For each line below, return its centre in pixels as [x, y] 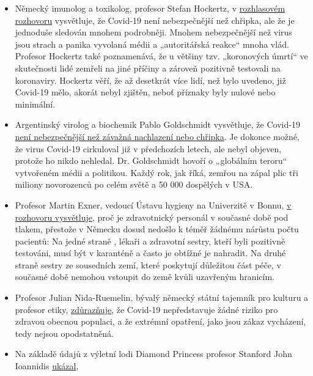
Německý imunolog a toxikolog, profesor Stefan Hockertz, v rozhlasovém [150, 8]
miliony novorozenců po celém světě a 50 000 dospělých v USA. [134, 184]
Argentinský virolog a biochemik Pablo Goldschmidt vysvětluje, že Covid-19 [157, 124]
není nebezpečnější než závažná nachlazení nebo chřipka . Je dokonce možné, [157, 136]
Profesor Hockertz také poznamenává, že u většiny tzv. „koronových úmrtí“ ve [161, 56]
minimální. [35, 104]
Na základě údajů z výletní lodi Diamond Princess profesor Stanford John [153, 354]
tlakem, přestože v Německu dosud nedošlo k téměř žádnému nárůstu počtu [157, 229]
